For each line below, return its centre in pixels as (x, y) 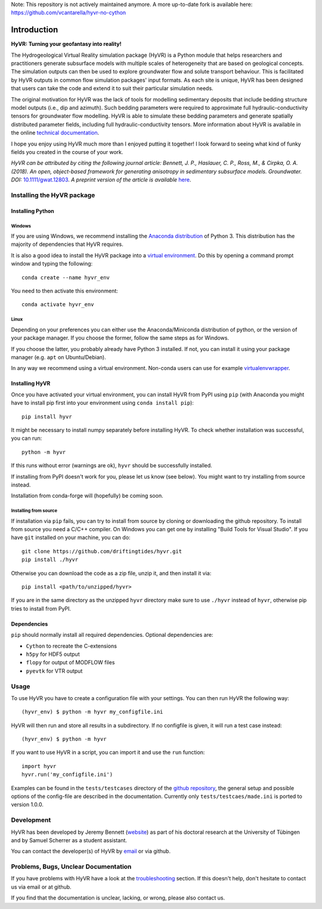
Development (31, 820)
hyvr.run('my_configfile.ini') (67, 775)
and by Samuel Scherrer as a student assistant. (69, 840)
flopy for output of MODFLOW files (70, 663)
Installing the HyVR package (53, 195)
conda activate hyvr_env (58, 305)
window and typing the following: (52, 264)
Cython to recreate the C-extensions (72, 646)
